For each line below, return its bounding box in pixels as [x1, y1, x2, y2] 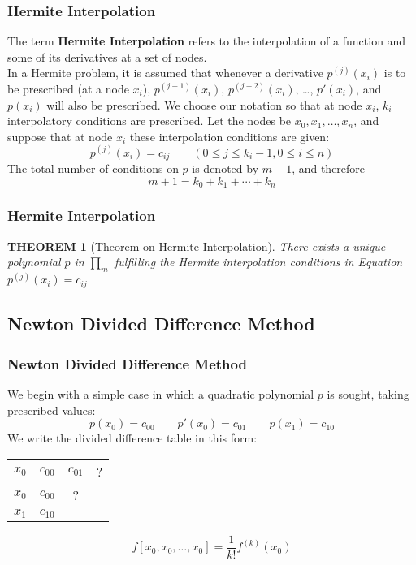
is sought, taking [327, 385, 409, 402]
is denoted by [192, 160, 259, 177]
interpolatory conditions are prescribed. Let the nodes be [7, 112, 292, 129]
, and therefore [292, 160, 366, 177]
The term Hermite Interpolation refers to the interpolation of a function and [7, 32, 406, 50]
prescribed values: [7, 401, 96, 418]
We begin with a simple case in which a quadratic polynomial [7, 385, 314, 402]
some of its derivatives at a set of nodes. [7, 48, 207, 65]
